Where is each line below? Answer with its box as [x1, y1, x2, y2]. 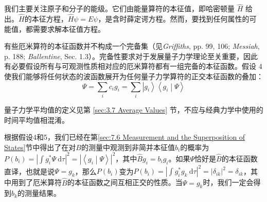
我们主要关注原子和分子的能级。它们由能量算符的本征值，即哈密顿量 [4, 3, 235, 14]
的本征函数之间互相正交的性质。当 [67, 177, 183, 188]
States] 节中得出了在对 [4, 141, 76, 152]
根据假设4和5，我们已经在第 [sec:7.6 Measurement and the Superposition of [4, 132, 245, 142]
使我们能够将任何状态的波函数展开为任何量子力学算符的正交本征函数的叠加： [4, 71, 263, 81]
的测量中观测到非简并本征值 [81, 141, 175, 152]
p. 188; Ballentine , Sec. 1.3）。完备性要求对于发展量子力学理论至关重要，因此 [4, 50, 258, 61]
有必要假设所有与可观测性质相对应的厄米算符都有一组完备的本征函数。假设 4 [4, 61, 262, 71]
